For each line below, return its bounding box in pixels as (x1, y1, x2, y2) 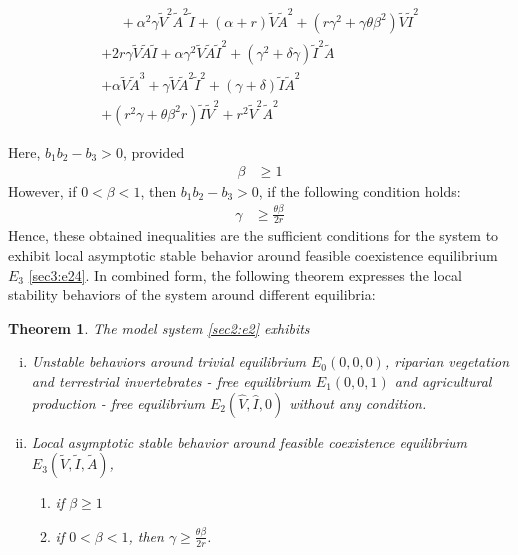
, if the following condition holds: (258, 180, 461, 201)
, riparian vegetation (384, 351, 510, 372)
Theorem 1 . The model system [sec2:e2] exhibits (8, 317, 310, 338)
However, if (8, 180, 77, 201)
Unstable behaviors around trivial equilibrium (31, 351, 306, 372)
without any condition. (289, 392, 427, 413)
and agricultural (394, 370, 492, 391)
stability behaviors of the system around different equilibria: (8, 284, 376, 305)
